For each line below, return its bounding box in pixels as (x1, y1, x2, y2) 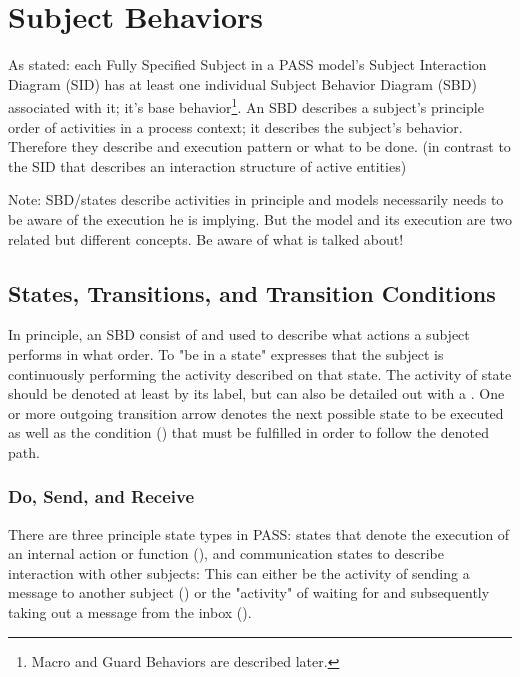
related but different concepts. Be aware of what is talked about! (8, 228, 404, 249)
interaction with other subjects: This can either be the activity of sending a (8, 562, 470, 583)
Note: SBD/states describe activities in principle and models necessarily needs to (8, 189, 504, 210)
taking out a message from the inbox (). (8, 602, 252, 623)
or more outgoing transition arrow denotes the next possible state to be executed (8, 402, 504, 423)
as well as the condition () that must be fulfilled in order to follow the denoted (8, 422, 489, 443)
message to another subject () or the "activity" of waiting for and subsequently (8, 582, 490, 603)
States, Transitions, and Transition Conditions (8, 277, 496, 308)
